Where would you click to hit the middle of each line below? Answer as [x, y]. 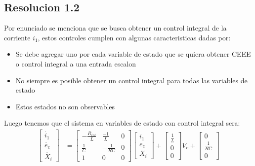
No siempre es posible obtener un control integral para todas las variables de [131, 80]
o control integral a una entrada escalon [76, 63]
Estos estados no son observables [65, 106]
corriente [17, 37]
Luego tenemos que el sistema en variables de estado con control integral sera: [122, 123]
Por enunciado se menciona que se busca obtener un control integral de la [115, 28]
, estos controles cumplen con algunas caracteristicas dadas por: [134, 37]
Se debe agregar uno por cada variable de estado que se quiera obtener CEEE [133, 54]
